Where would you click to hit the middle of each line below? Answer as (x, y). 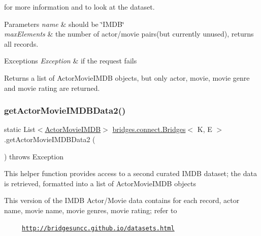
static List (20, 129)
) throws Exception (34, 156)
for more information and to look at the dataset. (79, 7)
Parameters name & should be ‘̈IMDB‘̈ (64, 24)
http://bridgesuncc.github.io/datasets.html (98, 228)
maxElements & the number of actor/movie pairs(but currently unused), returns (129, 34)
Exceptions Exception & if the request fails (71, 61)
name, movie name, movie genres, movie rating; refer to (91, 210)
